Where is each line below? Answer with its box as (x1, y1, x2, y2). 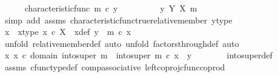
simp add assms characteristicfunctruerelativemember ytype (4, 13, 233, 26)
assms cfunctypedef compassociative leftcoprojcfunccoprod (4, 60, 225, 73)
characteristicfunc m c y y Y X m (24, 2, 197, 14)
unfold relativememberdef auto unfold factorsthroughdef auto (4, 37, 239, 49)
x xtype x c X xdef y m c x (4, 25, 131, 38)
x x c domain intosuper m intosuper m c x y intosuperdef (4, 49, 273, 61)
